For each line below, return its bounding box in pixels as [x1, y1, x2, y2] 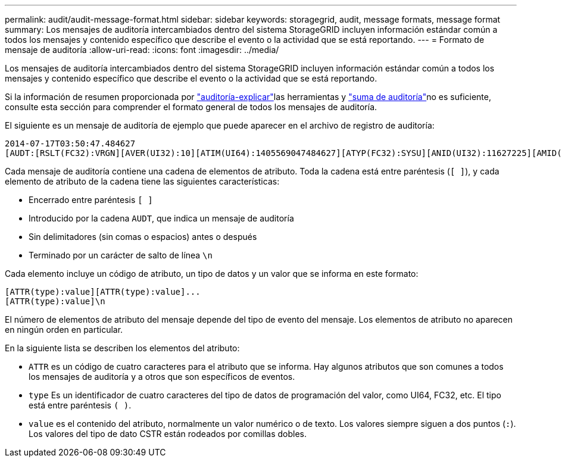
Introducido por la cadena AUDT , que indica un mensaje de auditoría [29, 213, 294, 223]
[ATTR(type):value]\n [5, 296, 105, 306]
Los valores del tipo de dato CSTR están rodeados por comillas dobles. [29, 429, 307, 439]
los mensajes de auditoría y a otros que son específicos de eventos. [29, 372, 295, 382]
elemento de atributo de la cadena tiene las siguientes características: [5, 176, 280, 186]
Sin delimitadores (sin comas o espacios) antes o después [29, 232, 257, 242]
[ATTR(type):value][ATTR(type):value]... [5, 287, 201, 296]
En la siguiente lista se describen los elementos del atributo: [5, 343, 240, 353]
